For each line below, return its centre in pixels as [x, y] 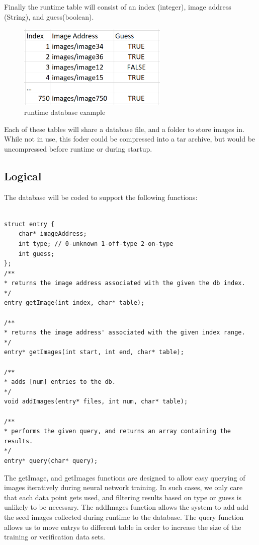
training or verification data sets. [55, 537]
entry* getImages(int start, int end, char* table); [94, 352]
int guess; [36, 254]
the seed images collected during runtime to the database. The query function [124, 517]
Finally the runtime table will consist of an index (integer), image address [118, 7]
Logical [23, 176]
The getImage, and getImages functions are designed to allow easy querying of [125, 477]
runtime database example [65, 112]
